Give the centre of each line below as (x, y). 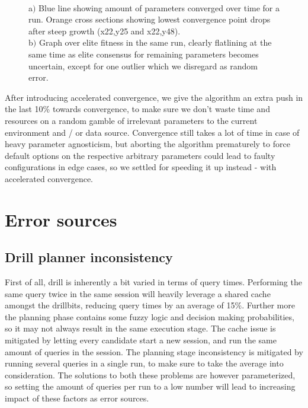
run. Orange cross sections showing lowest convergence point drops (150, 19)
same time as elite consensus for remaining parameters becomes (144, 54)
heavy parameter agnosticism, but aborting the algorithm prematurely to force (147, 144)
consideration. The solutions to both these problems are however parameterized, (150, 374)
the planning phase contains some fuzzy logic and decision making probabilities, (150, 316)
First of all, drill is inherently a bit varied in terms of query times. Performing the (153, 282)
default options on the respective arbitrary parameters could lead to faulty (140, 155)
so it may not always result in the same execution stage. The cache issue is (140, 328)
